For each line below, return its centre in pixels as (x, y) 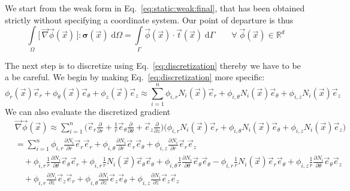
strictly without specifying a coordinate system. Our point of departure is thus (149, 19)
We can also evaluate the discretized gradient (88, 111)
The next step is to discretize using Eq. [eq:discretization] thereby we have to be (153, 65)
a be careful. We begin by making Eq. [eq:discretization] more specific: (135, 77)
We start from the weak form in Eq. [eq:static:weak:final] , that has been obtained (155, 8)
